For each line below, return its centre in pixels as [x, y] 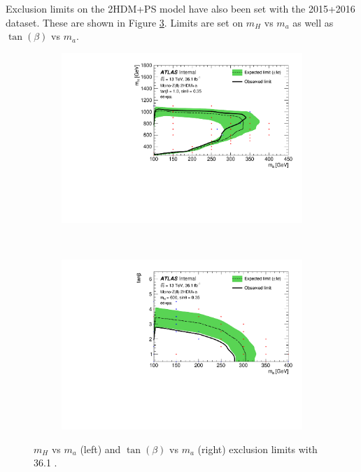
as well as [313, 22]
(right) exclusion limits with [257, 449]
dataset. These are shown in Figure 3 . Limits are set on [125, 22]
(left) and [100, 449]
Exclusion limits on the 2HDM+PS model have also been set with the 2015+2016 [180, 8]
